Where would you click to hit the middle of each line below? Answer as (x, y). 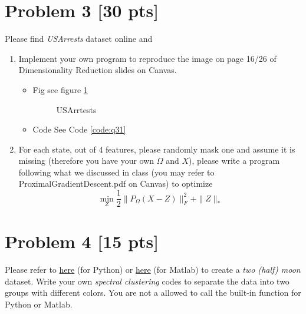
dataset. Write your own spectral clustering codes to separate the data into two (147, 281)
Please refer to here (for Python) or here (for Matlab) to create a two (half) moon (153, 270)
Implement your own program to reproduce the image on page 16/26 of (147, 58)
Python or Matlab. (39, 304)
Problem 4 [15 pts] (82, 241)
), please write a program (234, 161)
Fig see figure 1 (60, 89)
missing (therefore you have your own (86, 161)
